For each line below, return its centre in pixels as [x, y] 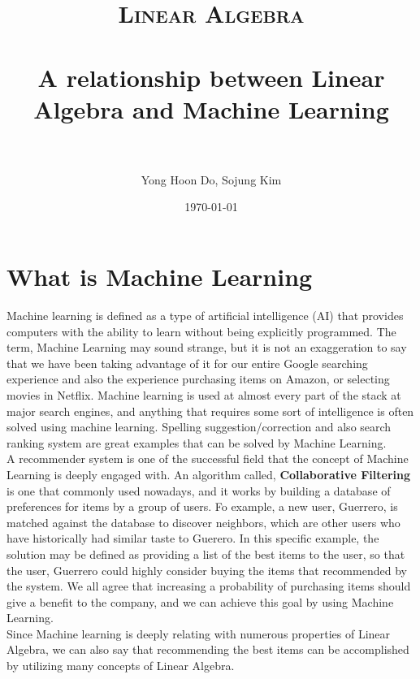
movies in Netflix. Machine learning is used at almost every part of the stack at [204, 394]
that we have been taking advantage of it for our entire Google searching [187, 363]
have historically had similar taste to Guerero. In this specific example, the [193, 538]
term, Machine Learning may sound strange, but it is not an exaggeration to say [207, 347]
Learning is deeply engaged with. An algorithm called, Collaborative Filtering [209, 474]
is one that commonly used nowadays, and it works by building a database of [199, 490]
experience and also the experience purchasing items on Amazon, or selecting [198, 379]
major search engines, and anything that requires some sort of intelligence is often [210, 411]
